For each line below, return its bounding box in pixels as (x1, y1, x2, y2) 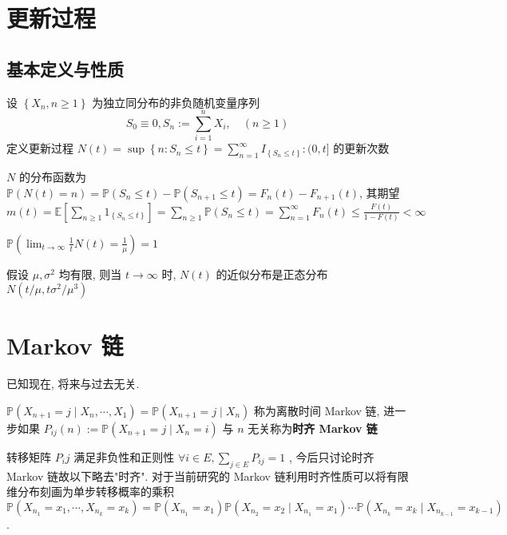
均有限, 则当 (58, 265, 122, 282)
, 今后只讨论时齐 (288, 449, 374, 465)
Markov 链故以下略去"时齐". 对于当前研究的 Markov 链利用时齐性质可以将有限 (6, 467, 409, 484)
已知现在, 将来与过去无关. (6, 375, 140, 392)
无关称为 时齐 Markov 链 (248, 420, 378, 436)
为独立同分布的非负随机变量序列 (92, 93, 260, 110)
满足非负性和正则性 (73, 449, 175, 465)
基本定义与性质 (6, 56, 124, 81)
